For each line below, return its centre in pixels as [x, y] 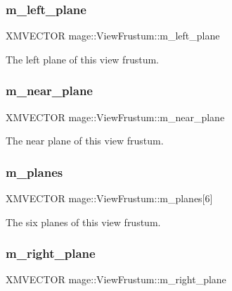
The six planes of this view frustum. [83, 222]
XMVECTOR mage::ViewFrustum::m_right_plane [116, 279]
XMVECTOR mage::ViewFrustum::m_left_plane [113, 36]
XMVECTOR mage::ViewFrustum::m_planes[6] [109, 198]
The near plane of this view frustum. [85, 141]
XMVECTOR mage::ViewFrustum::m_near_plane [115, 117]
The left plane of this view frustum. [82, 59]
